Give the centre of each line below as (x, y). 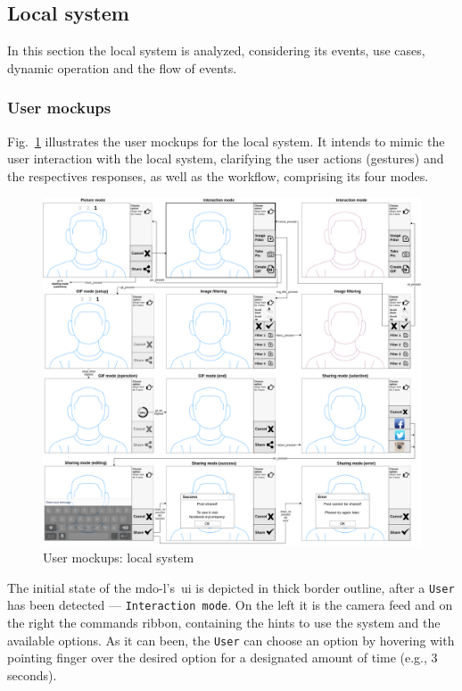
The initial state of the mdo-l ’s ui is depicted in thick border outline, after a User (231, 587)
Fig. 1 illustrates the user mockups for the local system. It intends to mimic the (226, 141)
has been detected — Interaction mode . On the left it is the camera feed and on (230, 605)
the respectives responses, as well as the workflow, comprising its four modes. (218, 175)
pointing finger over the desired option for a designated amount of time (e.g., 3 (223, 658)
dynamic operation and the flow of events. (122, 67)
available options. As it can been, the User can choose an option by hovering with (231, 640)
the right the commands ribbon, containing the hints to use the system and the (224, 623)
